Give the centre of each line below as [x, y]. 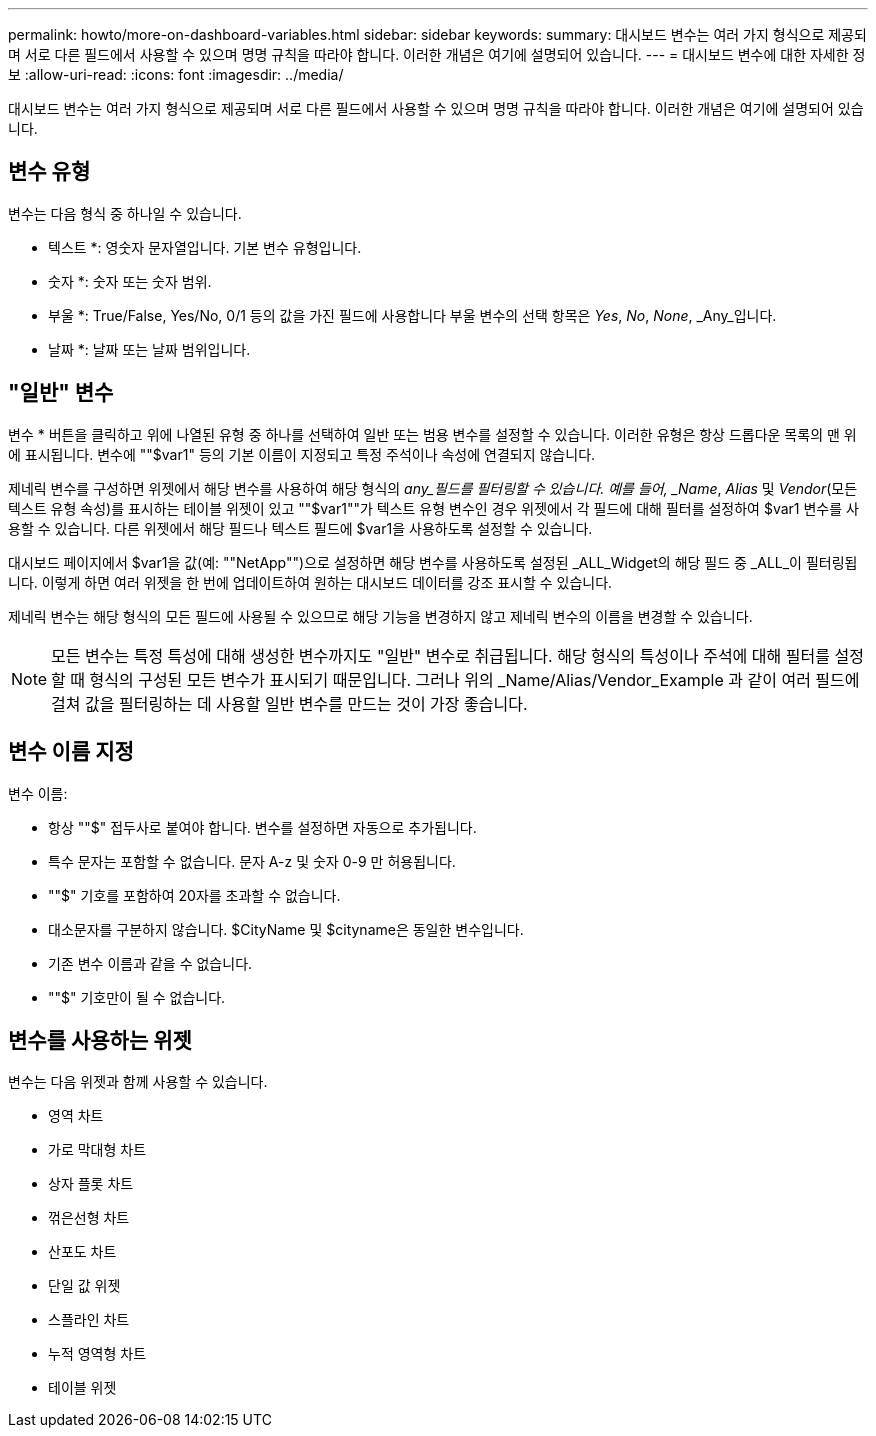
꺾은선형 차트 [89, 1218]
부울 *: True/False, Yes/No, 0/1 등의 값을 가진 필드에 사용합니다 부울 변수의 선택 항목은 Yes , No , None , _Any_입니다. [412, 315]
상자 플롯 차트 [91, 1184]
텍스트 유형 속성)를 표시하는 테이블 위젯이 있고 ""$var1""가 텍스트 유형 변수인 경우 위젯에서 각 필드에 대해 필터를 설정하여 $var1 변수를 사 [433, 508]
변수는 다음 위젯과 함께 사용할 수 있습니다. [138, 1082]
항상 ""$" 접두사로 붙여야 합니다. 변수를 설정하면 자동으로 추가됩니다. [262, 827]
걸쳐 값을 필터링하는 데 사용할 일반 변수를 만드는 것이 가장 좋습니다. [289, 703]
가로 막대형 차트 [97, 1150]
